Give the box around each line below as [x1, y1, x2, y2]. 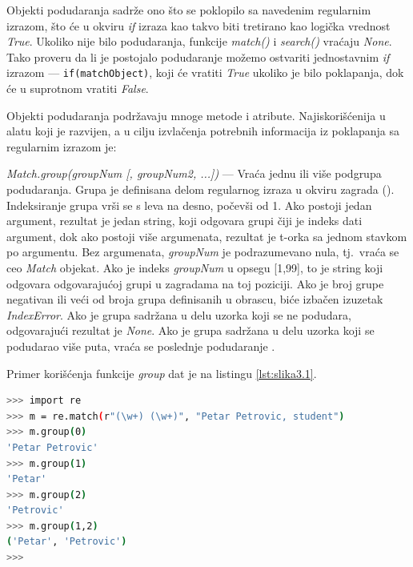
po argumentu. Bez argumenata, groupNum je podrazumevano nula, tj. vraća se [6, 243, 399, 260]
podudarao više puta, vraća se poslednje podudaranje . [6, 337, 275, 354]
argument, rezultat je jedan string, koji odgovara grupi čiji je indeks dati [6, 212, 363, 229]
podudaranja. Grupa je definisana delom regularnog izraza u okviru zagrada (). [6, 181, 395, 197]
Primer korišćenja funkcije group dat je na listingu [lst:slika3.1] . [6, 364, 317, 381]
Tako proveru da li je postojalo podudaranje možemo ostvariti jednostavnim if [6, 48, 390, 65]
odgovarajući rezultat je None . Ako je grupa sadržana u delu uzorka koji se [6, 322, 375, 339]
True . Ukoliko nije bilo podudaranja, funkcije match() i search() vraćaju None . [6, 33, 392, 50]
